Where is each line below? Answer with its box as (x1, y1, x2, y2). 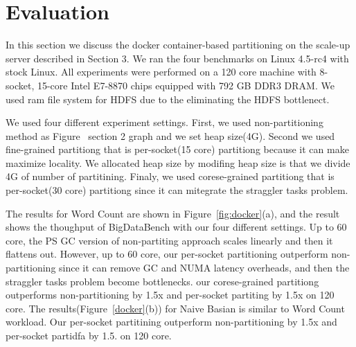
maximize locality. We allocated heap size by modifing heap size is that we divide (6, 155, 350, 170)
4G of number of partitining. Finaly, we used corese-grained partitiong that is (6, 169, 335, 184)
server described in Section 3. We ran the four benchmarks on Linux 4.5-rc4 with (6, 51, 349, 65)
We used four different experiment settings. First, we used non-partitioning (6, 115, 323, 130)
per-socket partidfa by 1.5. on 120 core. (6, 328, 172, 342)
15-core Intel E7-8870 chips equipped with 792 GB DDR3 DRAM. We (37, 78, 335, 92)
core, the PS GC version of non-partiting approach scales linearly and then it (6, 233, 333, 247)
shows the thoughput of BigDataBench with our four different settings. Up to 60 (6, 220, 347, 234)
